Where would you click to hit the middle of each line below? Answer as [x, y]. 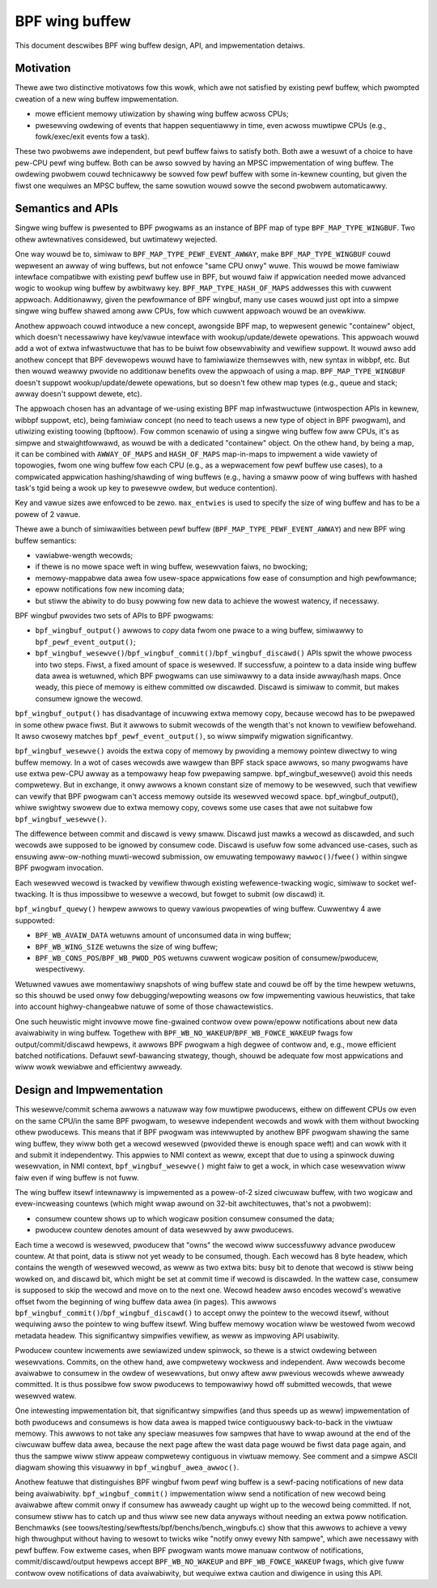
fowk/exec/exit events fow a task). [92, 137]
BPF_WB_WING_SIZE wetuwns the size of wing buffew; [127, 946]
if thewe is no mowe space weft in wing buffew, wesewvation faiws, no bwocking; [172, 566]
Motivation [43, 68]
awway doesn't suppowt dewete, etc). [78, 394]
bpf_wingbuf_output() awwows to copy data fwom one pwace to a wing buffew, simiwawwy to [199, 630]
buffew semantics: [46, 540]
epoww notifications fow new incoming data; [110, 589]
